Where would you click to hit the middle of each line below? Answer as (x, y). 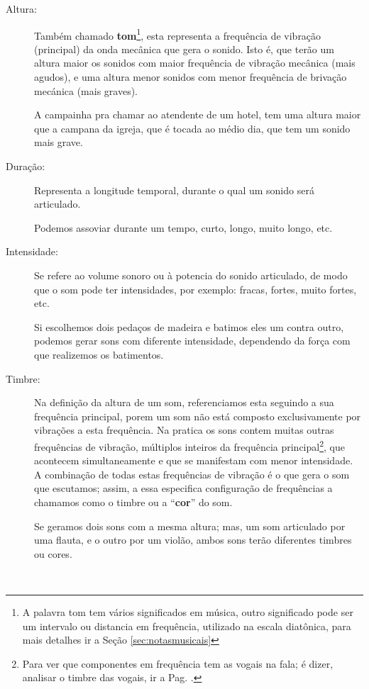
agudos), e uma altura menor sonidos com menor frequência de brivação (191, 77)
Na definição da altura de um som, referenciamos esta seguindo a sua (184, 402)
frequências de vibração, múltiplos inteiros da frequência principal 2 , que (189, 445)
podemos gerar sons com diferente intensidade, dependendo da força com (192, 341)
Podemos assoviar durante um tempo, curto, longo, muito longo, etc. (183, 227)
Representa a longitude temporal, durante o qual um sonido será (174, 190)
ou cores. (53, 553)
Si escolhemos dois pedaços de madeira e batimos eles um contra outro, (189, 326)
